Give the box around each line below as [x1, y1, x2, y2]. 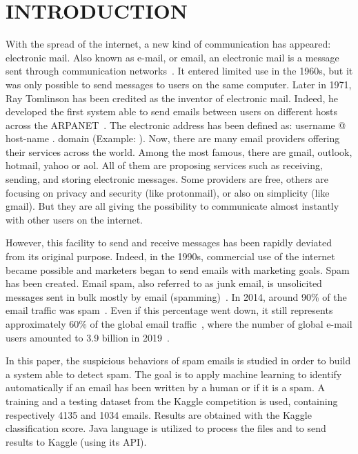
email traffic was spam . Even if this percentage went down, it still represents [6, 303, 333, 317]
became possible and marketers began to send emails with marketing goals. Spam [6, 262, 350, 277]
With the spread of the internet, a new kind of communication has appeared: [6, 37, 331, 51]
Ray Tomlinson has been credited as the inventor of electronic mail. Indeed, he [6, 90, 338, 105]
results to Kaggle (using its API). [6, 434, 147, 448]
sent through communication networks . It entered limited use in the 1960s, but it [6, 63, 353, 78]
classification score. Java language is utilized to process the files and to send [6, 421, 326, 435]
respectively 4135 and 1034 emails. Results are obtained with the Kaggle [6, 407, 312, 422]
